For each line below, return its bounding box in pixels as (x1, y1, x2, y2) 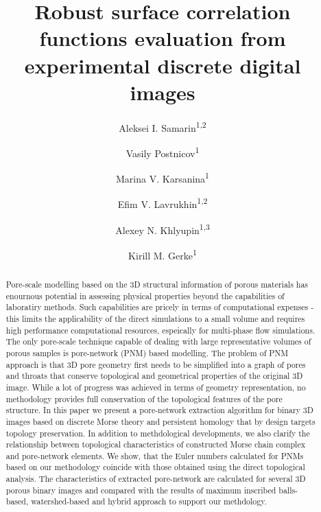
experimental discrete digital (24, 51, 301, 79)
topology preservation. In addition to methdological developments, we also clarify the (5, 427, 310, 439)
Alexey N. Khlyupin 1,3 (115, 220, 210, 237)
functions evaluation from (39, 24, 286, 52)
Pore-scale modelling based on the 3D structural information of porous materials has (5, 278, 309, 290)
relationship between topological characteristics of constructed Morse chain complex (5, 439, 305, 450)
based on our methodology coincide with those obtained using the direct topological (5, 461, 305, 473)
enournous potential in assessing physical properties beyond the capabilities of (5, 290, 285, 301)
